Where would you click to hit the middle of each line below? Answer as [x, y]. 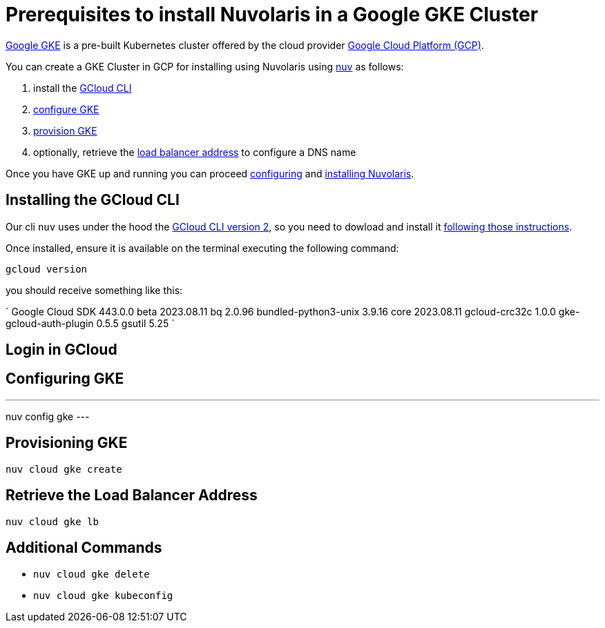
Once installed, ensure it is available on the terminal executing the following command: [202, 248]
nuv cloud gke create [64, 469]
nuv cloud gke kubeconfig [103, 596]
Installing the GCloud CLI [93, 200]
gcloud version [47, 269]
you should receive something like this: [94, 290]
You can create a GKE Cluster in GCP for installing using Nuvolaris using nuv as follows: [205, 66]
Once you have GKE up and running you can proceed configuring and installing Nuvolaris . [210, 173]
